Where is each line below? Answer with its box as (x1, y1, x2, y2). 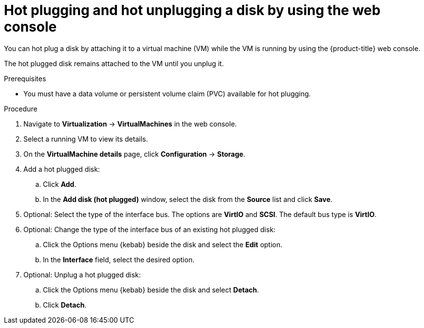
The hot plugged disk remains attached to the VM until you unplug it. (4, 59, 224, 68)
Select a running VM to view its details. (23, 134, 148, 143)
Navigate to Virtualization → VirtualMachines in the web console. (23, 119, 237, 128)
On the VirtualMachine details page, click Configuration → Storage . (23, 149, 246, 158)
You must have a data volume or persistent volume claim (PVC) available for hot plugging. (23, 89, 311, 98)
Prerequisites (4, 74, 46, 83)
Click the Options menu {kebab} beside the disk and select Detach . (43, 285, 259, 294)
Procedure (4, 104, 38, 113)
